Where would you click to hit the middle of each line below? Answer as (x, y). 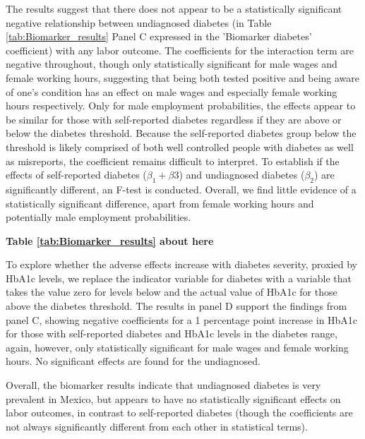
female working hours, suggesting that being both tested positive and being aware (183, 77)
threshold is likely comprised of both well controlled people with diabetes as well (180, 146)
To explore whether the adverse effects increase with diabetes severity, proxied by (181, 264)
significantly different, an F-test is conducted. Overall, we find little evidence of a (181, 189)
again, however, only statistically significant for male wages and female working (177, 347)
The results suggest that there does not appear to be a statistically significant (174, 8)
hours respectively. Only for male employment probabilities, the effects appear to (181, 106)
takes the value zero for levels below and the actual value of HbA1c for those (172, 292)
